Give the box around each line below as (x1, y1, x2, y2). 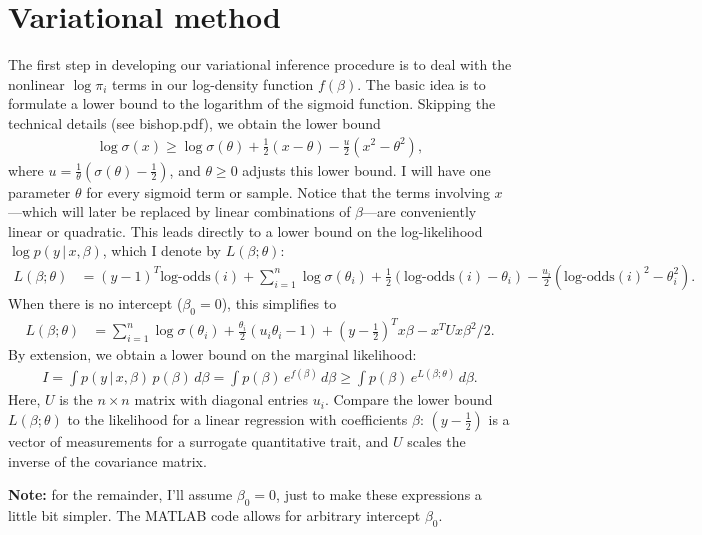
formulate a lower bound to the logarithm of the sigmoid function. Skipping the (8, 93, 496, 114)
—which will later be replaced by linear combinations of (8, 201, 351, 222)
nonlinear (8, 73, 65, 94)
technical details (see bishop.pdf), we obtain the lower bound (8, 112, 381, 133)
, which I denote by (102, 240, 222, 261)
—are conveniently (363, 201, 477, 222)
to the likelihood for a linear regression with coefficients (67, 408, 408, 429)
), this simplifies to (221, 292, 337, 313)
